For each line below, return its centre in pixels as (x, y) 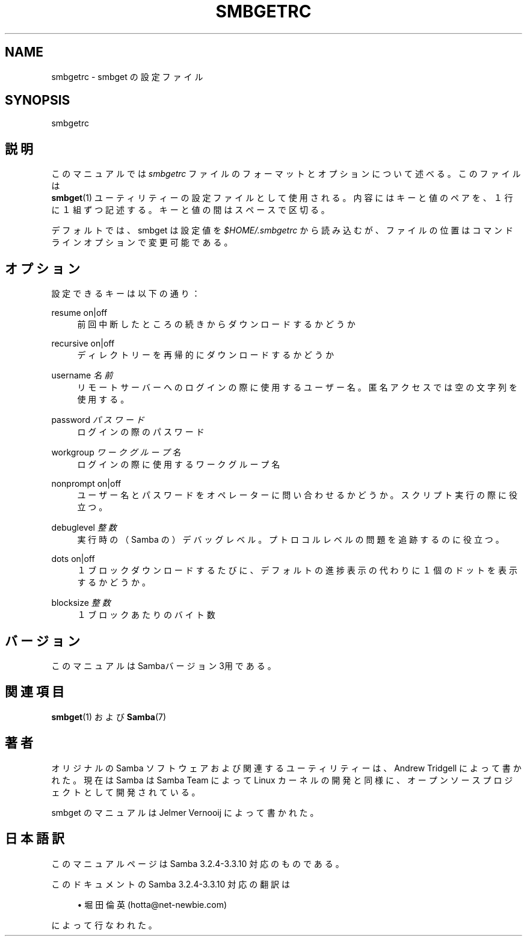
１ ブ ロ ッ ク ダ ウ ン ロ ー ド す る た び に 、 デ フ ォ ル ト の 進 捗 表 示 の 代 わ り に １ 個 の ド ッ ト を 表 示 (297, 570)
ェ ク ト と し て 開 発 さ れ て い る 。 (126, 792)
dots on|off (73, 559)
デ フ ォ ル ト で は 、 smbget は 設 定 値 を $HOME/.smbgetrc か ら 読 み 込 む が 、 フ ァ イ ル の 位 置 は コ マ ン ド (282, 230)
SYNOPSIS (38, 100)
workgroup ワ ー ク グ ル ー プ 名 (116, 452)
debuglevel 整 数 (84, 528)
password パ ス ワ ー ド (98, 420)
